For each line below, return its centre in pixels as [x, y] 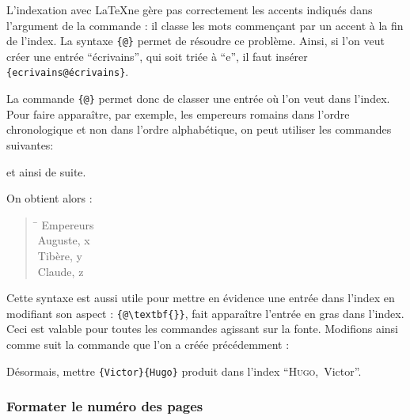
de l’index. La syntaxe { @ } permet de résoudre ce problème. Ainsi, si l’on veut [196, 41]
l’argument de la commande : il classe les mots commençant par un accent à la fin [205, 25]
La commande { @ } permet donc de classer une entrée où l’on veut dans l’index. [198, 98]
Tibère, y [60, 255]
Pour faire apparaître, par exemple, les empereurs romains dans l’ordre [178, 114]
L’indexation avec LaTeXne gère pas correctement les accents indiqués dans [190, 9]
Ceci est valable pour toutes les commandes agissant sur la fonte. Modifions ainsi [203, 329]
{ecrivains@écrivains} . [68, 72]
